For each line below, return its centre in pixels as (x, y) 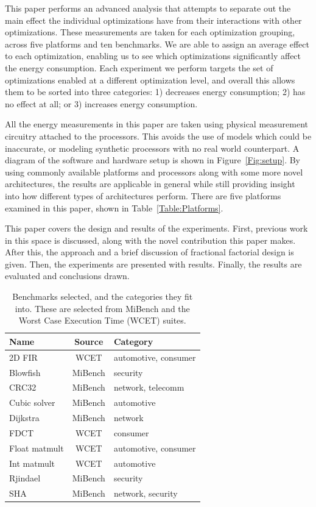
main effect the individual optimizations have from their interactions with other (153, 20)
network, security (146, 493)
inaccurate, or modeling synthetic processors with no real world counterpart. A (152, 148)
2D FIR (23, 357)
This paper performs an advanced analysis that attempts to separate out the (148, 8)
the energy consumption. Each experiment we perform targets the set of (139, 67)
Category (133, 341)
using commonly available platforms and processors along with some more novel (154, 172)
